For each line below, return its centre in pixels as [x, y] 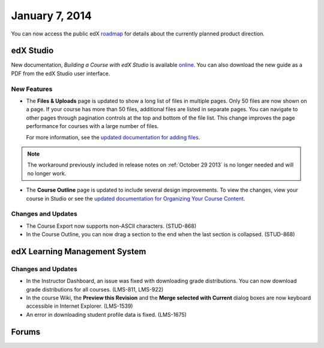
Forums [26, 331]
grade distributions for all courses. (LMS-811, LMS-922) [95, 289]
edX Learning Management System [79, 252]
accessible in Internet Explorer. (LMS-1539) [79, 306]
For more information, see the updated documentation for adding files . [113, 137]
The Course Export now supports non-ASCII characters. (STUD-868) [111, 226]
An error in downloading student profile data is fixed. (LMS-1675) [106, 314]
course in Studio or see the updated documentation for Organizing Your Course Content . [136, 198]
